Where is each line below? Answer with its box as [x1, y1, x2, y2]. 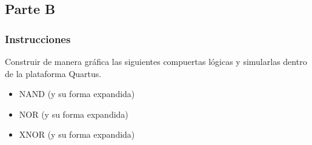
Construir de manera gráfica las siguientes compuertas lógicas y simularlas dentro [5, 55, 307, 67]
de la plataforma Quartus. [5, 67, 102, 79]
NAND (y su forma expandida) [19, 87, 135, 100]
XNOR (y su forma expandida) [19, 128, 135, 141]
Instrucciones [5, 31, 71, 46]
